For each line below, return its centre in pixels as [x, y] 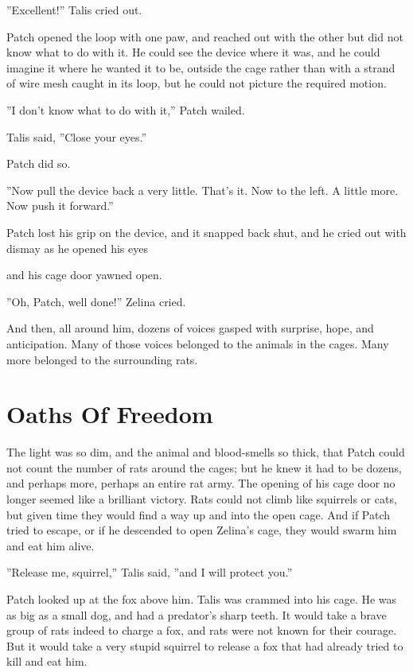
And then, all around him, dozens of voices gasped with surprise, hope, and [190, 328]
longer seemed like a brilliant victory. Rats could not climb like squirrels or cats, [202, 499]
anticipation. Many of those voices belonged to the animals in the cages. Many [198, 343]
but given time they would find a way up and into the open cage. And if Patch [199, 514]
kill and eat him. [47, 661]
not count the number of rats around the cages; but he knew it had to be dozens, [204, 467]
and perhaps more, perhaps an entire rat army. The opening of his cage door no [201, 483]
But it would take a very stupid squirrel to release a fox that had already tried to [205, 645]
